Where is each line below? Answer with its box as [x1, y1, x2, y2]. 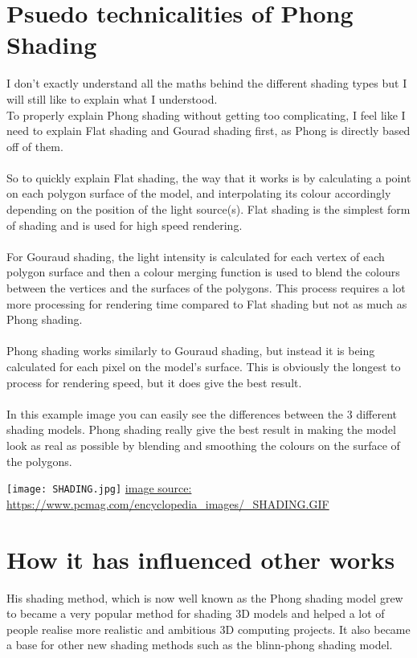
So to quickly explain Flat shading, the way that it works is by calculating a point [6, 169, 411, 186]
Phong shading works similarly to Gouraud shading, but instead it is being [6, 342, 375, 359]
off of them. [6, 137, 63, 154]
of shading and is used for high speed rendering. [6, 216, 243, 233]
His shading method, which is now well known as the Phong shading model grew [6, 589, 403, 606]
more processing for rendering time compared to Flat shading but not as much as [6, 295, 407, 312]
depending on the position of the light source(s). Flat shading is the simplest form [6, 201, 411, 218]
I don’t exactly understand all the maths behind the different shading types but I [6, 75, 407, 92]
